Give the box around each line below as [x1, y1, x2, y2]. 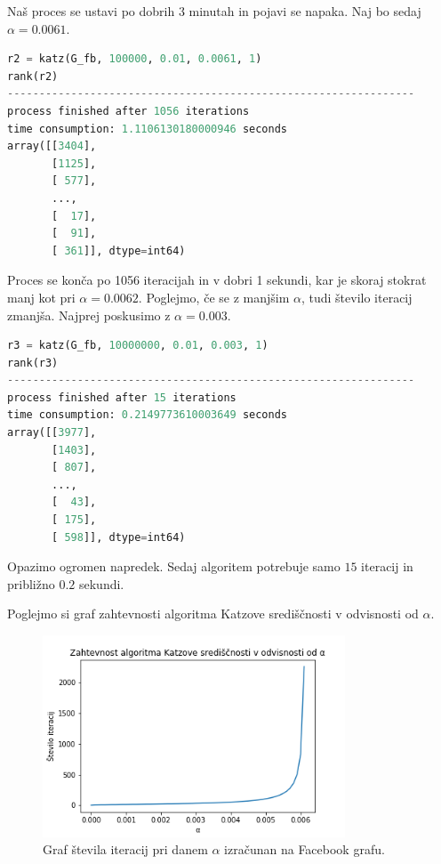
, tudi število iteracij [301, 287, 413, 306]
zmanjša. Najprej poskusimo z [7, 305, 171, 324]
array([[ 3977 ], [7, 426, 97, 440]
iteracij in [361, 557, 413, 576]
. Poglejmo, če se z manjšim [138, 287, 290, 306]
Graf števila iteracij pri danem [43, 840, 208, 859]
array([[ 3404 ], [7, 140, 97, 153]
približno [7, 574, 55, 593]
